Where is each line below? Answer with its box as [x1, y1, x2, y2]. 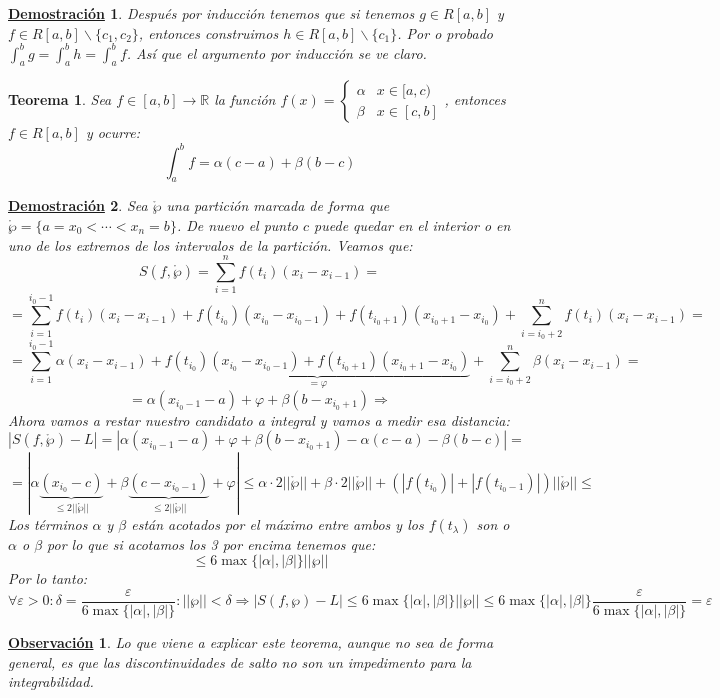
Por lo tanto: [8, 568, 88, 589]
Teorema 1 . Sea [8, 89, 112, 110]
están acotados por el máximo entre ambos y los [131, 513, 424, 534]
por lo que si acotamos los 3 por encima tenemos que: [47, 533, 376, 554]
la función [214, 89, 276, 110]
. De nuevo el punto [176, 214, 299, 235]
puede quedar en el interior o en [314, 214, 511, 235]
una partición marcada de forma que [166, 195, 390, 216]
